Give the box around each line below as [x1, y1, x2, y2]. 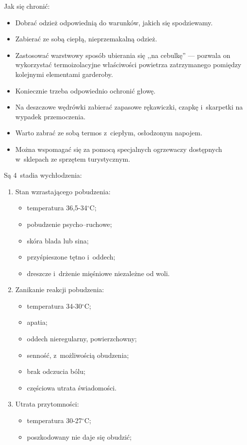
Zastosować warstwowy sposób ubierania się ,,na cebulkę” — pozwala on [15, 50, 231, 60]
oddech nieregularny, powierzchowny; [27, 334, 137, 344]
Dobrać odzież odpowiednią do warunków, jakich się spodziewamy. [15, 17, 213, 27]
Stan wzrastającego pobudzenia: [15, 186, 111, 196]
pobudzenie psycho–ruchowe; [27, 219, 112, 229]
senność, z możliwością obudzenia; [27, 350, 129, 360]
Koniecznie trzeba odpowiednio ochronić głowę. [15, 85, 156, 95]
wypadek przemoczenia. [15, 111, 86, 121]
